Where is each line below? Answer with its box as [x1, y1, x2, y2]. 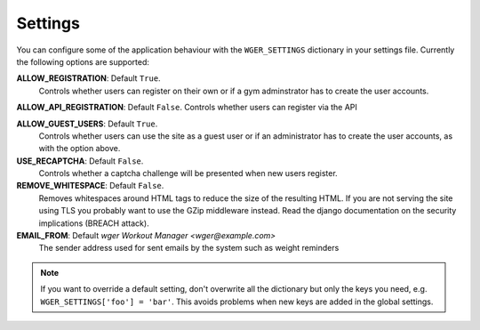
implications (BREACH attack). [38, 218, 150, 229]
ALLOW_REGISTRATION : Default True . [16, 73, 161, 84]
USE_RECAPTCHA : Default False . [16, 156, 144, 166]
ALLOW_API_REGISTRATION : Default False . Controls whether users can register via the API [16, 102, 357, 113]
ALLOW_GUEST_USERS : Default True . [16, 118, 158, 129]
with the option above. [38, 143, 121, 154]
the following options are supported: [16, 56, 150, 67]
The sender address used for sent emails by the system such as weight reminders [38, 243, 340, 254]
